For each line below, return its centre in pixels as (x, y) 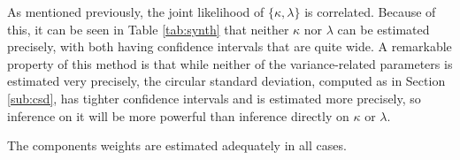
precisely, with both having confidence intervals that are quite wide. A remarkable (230, 46)
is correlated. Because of (370, 11)
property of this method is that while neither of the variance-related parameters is (230, 63)
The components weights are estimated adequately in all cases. (177, 145)
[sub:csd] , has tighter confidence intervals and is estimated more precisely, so (214, 98)
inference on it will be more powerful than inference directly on (178, 115)
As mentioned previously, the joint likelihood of (136, 11)
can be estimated (383, 29)
